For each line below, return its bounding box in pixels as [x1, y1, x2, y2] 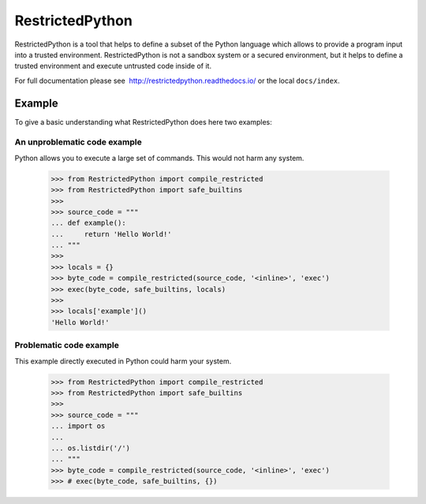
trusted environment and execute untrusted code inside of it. [14, 62, 212, 71]
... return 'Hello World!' [50, 230, 173, 238]
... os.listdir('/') [50, 443, 130, 453]
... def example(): [50, 218, 126, 228]
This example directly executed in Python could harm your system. [14, 356, 232, 366]
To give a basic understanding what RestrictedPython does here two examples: [14, 117, 272, 126]
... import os [50, 422, 106, 431]
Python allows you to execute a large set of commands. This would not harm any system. [14, 153, 305, 162]
